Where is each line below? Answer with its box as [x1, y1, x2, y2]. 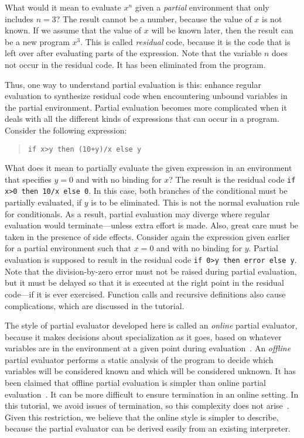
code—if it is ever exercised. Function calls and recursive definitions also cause [5, 288, 286, 300]
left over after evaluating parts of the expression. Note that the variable [5, 47, 262, 59]
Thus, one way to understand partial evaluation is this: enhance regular [5, 78, 261, 90]
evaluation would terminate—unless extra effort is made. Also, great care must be [5, 219, 299, 231]
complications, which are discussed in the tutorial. [5, 299, 185, 312]
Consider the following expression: [5, 124, 127, 136]
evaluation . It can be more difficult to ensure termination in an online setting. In [5, 388, 299, 400]
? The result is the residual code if [169, 173, 296, 185]
